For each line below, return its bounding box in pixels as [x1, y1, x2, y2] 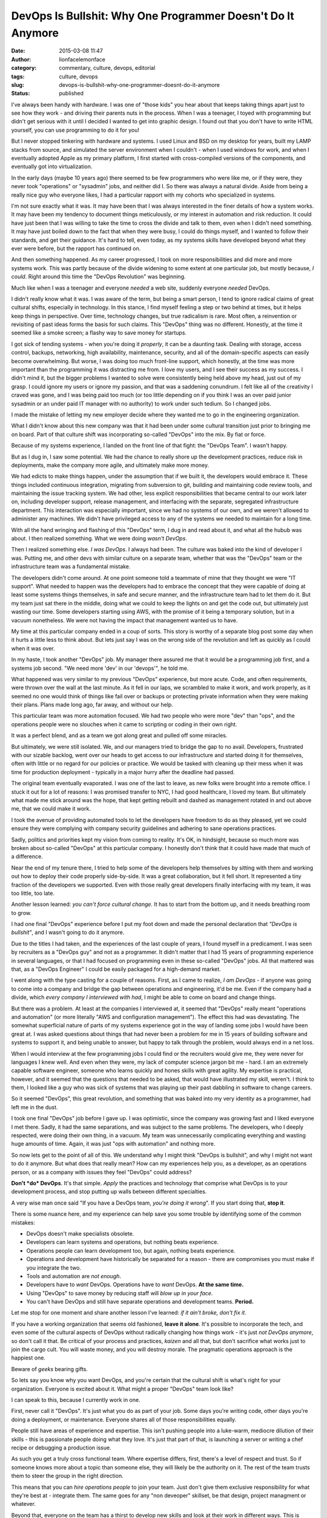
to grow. [11, 909, 31, 916]
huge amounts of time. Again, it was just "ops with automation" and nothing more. [11, 1140, 216, 1148]
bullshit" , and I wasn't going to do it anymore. [11, 929, 125, 936]
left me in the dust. [11, 1103, 58, 1111]
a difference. [11, 853, 43, 860]
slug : [11, 81, 24, 88]
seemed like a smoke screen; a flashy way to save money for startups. [11, 329, 187, 336]
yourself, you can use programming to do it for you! [11, 126, 139, 134]
